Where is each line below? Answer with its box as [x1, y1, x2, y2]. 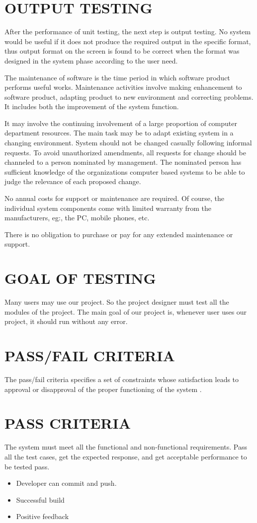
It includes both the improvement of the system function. [4, 101, 179, 112]
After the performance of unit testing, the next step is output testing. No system [4, 26, 251, 37]
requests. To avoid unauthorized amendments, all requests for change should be [4, 147, 246, 157]
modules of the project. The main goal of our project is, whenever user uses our [4, 306, 247, 317]
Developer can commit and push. [16, 478, 117, 488]
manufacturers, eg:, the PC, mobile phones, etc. [4, 212, 150, 223]
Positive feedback [16, 511, 69, 522]
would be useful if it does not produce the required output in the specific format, [4, 36, 251, 46]
